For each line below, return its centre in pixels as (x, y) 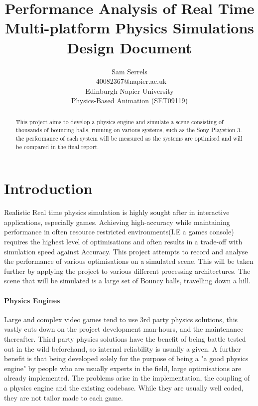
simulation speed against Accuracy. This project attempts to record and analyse (126, 251)
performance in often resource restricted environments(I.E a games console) (119, 232)
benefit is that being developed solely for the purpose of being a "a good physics (126, 358)
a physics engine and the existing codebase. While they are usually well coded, (124, 387)
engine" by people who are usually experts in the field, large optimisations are (123, 368)
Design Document (129, 47)
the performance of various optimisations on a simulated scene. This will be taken (129, 261)
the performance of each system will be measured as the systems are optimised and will (129, 138)
